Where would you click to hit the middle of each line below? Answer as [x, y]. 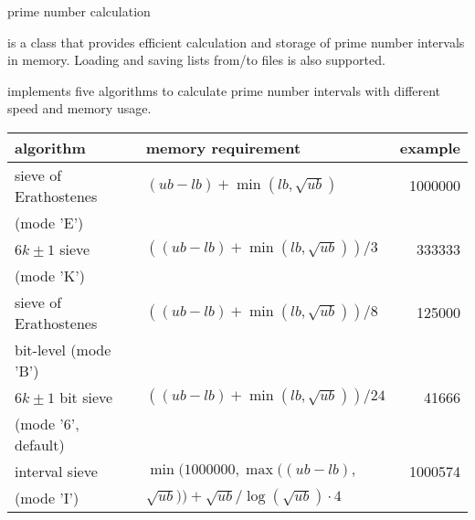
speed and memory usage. [79, 108]
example [430, 147]
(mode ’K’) [50, 275]
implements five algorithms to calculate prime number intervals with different [224, 90]
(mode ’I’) [47, 497]
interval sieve [56, 471]
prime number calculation [79, 11]
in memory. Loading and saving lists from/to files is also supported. [196, 60]
